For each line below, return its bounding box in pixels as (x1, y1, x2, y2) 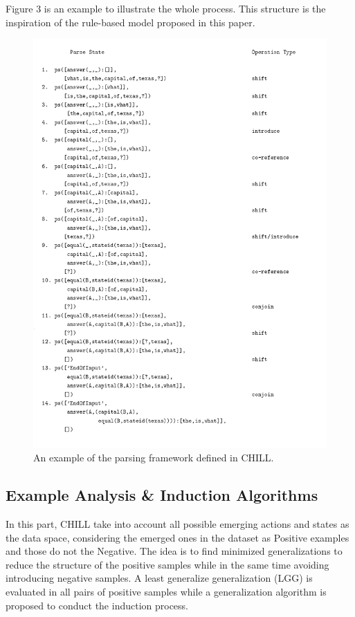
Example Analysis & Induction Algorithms (6, 484, 318, 506)
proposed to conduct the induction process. (6, 598, 188, 612)
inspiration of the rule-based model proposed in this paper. (6, 15, 255, 29)
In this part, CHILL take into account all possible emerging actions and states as (6, 517, 349, 531)
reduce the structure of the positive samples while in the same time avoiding (6, 557, 329, 571)
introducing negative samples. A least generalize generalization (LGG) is (6, 571, 313, 585)
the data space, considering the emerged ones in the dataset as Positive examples (6, 530, 349, 544)
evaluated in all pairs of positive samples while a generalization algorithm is (6, 584, 327, 599)
